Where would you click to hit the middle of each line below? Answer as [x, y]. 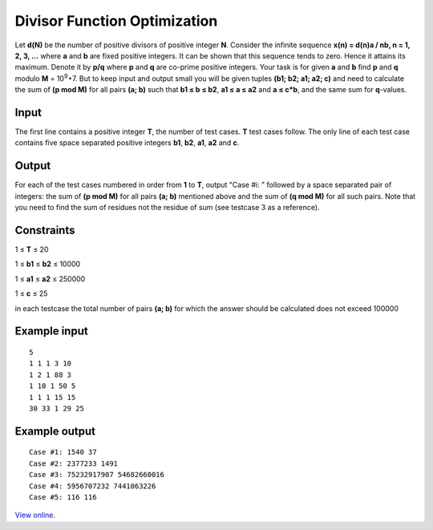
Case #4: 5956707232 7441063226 [93, 486]
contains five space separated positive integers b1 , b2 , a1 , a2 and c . [127, 143]
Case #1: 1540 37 [63, 452]
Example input [51, 332]
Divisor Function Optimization [116, 21]
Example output [55, 431]
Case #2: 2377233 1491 [74, 463]
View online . [35, 515]
